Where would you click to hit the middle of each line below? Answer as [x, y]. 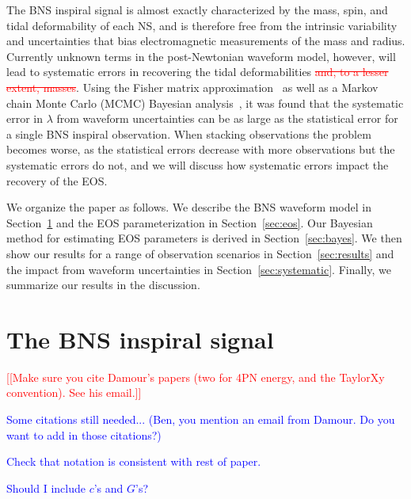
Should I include [46, 488]
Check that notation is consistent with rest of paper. [134, 461]
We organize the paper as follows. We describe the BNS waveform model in [189, 207]
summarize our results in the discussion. [103, 285]
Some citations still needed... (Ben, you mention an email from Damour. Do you [201, 419]
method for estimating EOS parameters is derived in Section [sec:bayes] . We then [204, 238]
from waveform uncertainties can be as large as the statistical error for [227, 118]
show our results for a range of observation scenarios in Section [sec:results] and [200, 253]
